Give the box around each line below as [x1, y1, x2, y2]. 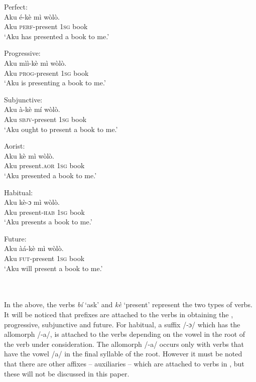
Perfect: [4, 2, 28, 12]
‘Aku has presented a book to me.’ [4, 31, 109, 41]
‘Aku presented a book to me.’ [4, 170, 97, 180]
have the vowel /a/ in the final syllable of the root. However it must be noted [4, 348, 242, 359]
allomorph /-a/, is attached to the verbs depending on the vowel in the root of [4, 329, 245, 339]
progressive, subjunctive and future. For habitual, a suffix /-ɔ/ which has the [4, 319, 240, 329]
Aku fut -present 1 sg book [4, 253, 85, 264]
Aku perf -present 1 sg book [4, 21, 88, 32]
